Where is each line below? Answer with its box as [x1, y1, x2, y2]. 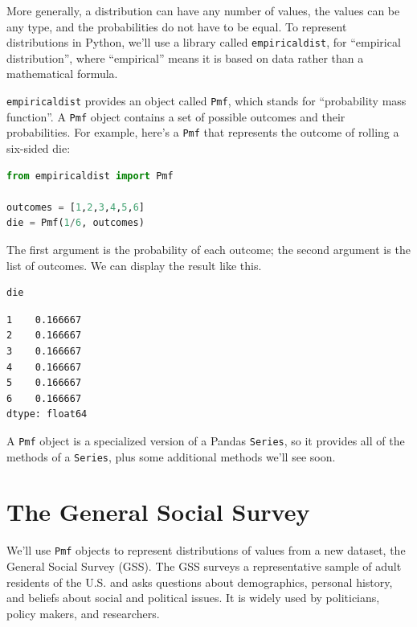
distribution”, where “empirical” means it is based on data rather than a [6, 49, 364, 66]
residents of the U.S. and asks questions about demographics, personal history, [6, 573, 393, 590]
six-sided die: [6, 140, 71, 156]
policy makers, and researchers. [6, 604, 160, 621]
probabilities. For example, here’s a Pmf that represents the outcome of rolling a [6, 124, 399, 141]
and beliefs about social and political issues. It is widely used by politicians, [6, 589, 380, 606]
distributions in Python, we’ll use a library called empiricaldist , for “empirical [6, 34, 401, 51]
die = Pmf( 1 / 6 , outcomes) [6, 217, 145, 229]
